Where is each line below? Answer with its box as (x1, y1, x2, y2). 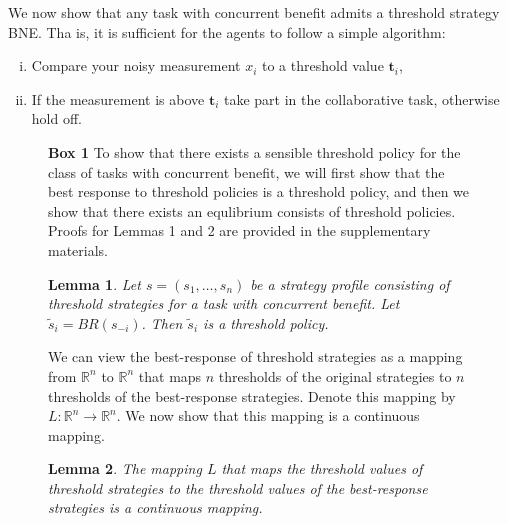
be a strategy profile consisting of (250, 273, 450, 294)
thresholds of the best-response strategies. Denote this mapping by (48, 385, 456, 406)
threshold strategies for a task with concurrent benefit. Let (48, 293, 400, 314)
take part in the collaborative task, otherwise (224, 88, 500, 109)
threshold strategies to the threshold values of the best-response (48, 477, 428, 498)
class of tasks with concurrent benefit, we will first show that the (48, 161, 445, 182)
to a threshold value (262, 55, 384, 76)
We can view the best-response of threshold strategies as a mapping (48, 346, 463, 367)
